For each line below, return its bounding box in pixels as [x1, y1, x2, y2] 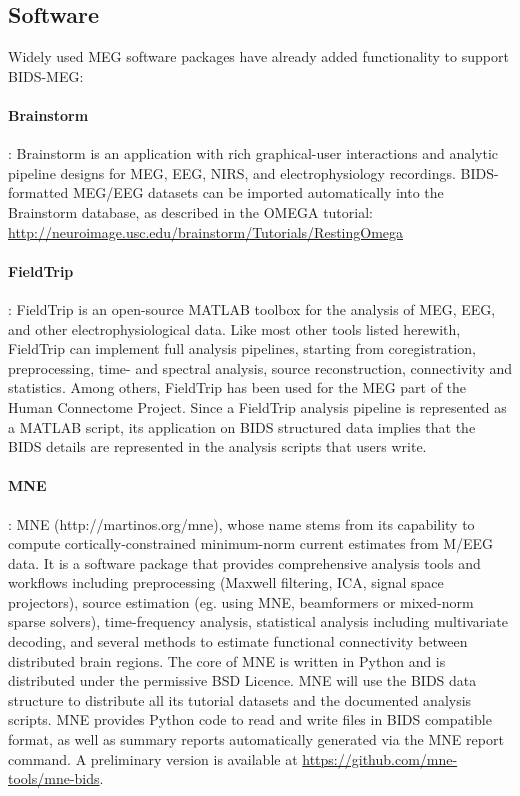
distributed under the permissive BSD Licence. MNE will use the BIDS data [8, 670, 477, 691]
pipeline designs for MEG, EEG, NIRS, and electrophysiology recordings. [8, 162, 456, 183]
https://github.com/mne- [302, 748, 458, 769]
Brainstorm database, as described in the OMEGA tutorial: [8, 201, 373, 222]
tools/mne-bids [8, 768, 100, 789]
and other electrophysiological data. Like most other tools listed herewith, [8, 318, 461, 339]
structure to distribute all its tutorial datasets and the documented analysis [8, 689, 472, 710]
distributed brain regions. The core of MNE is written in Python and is [8, 650, 446, 671]
